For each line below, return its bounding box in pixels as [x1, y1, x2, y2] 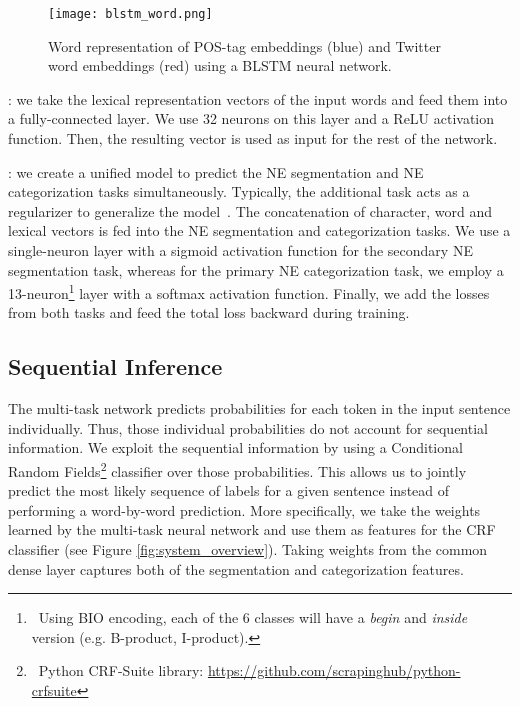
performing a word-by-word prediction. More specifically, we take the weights [8, 499, 481, 520]
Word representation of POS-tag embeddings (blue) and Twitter [48, 35, 441, 56]
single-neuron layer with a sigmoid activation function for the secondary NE [8, 240, 473, 260]
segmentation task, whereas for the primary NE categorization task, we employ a [8, 259, 504, 280]
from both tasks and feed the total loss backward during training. [8, 302, 410, 323]
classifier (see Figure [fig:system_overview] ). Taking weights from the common [8, 539, 488, 560]
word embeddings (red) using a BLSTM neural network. [48, 55, 392, 76]
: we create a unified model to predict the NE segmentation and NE [8, 161, 424, 182]
